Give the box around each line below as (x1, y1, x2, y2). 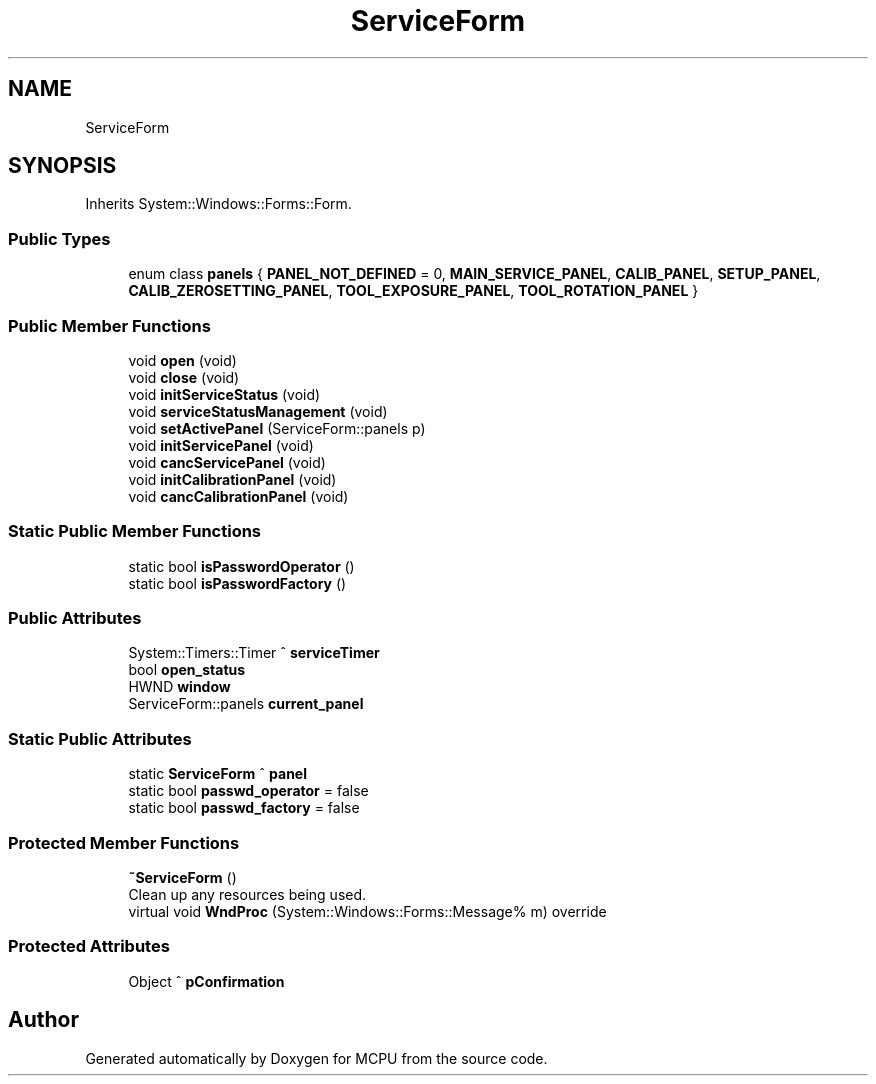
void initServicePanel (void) (128, 436, 314, 454)
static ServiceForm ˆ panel (128, 765, 307, 783)
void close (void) (128, 368, 240, 386)
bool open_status (128, 661, 246, 679)
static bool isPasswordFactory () (128, 574, 347, 592)
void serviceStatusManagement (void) (128, 402, 388, 420)
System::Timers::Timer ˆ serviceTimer (128, 644, 380, 662)
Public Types (8, 228, 111, 249)
